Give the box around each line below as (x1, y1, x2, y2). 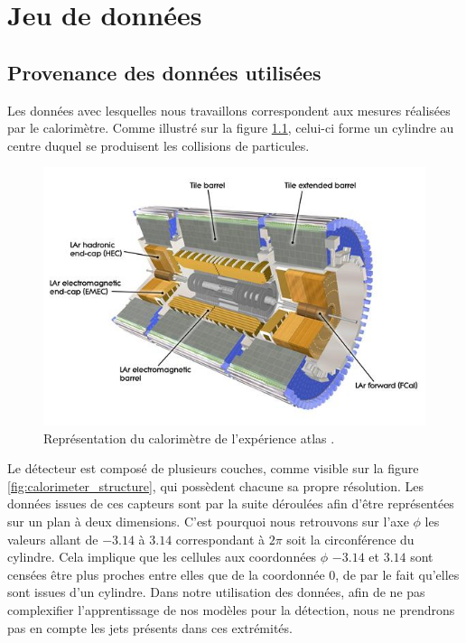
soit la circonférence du (286, 529, 415, 548)
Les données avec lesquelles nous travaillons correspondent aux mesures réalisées (7, 100, 451, 119)
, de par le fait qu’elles (335, 564, 460, 583)
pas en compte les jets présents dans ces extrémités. (7, 618, 293, 637)
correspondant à (175, 529, 266, 548)
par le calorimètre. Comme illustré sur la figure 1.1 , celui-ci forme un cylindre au (7, 118, 454, 137)
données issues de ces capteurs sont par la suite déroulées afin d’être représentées (7, 494, 454, 513)
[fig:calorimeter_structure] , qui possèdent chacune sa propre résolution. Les (7, 476, 424, 495)
